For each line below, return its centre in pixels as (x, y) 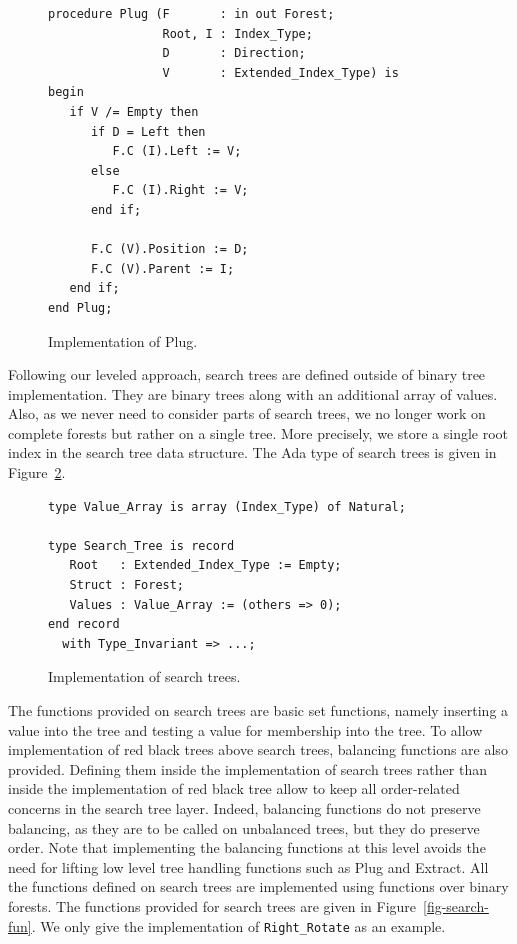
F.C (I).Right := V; (180, 190)
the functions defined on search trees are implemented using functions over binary (258, 886)
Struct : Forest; (127, 585)
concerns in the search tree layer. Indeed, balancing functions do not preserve (244, 807)
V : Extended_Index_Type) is (280, 72)
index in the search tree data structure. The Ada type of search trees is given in (252, 452)
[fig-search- (456, 905)
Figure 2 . (37, 472)
